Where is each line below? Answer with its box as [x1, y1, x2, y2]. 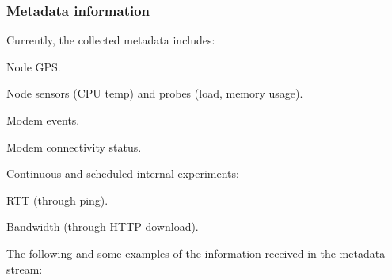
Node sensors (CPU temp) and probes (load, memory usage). [6, 85, 303, 102]
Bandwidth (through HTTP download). [6, 218, 199, 235]
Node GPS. [6, 58, 61, 75]
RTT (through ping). [6, 191, 108, 208]
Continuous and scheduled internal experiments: [6, 165, 239, 182]
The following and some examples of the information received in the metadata [6, 244, 386, 261]
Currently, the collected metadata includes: [6, 32, 215, 48]
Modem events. [6, 112, 80, 128]
